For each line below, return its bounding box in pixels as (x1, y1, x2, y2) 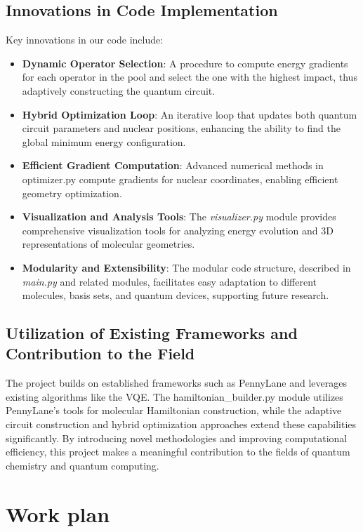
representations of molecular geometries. (22, 237, 195, 251)
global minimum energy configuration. (22, 134, 186, 149)
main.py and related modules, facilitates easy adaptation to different (22, 274, 317, 288)
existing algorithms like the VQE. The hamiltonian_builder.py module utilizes (6, 389, 343, 404)
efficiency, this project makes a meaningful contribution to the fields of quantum (6, 444, 350, 459)
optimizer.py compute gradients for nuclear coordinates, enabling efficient (22, 171, 338, 186)
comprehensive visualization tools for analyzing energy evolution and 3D (22, 222, 334, 237)
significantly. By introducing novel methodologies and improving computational (6, 430, 348, 445)
